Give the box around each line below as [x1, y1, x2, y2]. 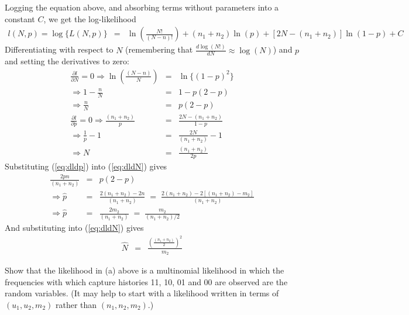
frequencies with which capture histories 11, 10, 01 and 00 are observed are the [5, 275, 288, 288]
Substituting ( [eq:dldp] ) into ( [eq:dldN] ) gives [5, 160, 167, 172]
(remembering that [125, 43, 193, 56]
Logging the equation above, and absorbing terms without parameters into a [5, 1, 279, 13]
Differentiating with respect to [5, 43, 114, 56]
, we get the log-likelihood [43, 12, 136, 25]
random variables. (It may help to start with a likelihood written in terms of [5, 287, 279, 299]
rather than [55, 298, 97, 310]
